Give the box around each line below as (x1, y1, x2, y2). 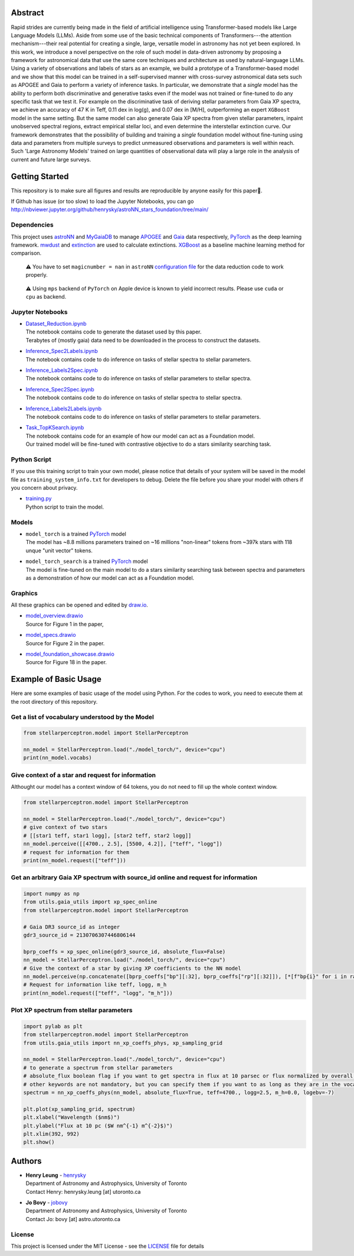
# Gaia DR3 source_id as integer (23, 923, 120, 930)
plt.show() (23, 1139, 55, 1145)
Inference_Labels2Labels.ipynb (25, 405, 102, 412)
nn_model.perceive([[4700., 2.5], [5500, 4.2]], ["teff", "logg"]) (23, 840, 223, 847)
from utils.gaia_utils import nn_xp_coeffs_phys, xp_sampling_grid (23, 1040, 223, 1046)
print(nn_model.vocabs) (23, 755, 93, 761)
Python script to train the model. (25, 503, 104, 510)
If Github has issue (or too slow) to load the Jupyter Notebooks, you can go (11, 198, 194, 205)
